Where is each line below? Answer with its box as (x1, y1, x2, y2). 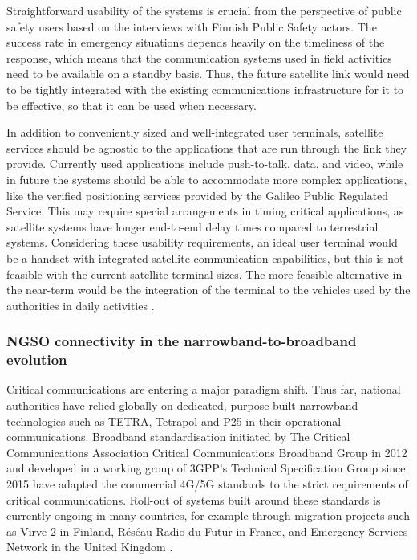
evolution (6, 349, 67, 370)
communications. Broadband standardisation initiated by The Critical (6, 428, 350, 445)
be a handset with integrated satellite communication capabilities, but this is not (6, 249, 404, 266)
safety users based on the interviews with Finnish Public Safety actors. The (6, 18, 377, 35)
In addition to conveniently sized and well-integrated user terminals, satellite (6, 124, 383, 141)
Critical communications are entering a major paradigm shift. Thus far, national (6, 381, 401, 398)
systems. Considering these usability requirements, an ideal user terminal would (6, 234, 398, 251)
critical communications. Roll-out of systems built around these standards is (6, 491, 381, 508)
